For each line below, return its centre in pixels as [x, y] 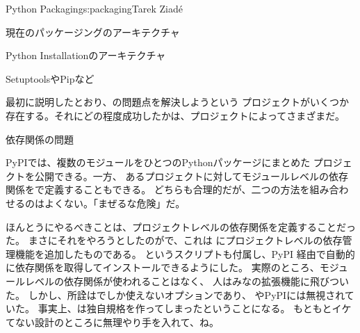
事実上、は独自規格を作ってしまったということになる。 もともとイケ [195, 308]
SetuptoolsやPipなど [50, 78]
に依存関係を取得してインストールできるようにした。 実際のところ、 [163, 267]
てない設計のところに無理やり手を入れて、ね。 [112, 322]
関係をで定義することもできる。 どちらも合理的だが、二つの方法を [158, 189]
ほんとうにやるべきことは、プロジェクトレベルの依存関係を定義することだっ [181, 226]
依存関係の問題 [40, 139]
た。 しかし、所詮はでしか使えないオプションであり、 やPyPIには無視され [175, 294]
